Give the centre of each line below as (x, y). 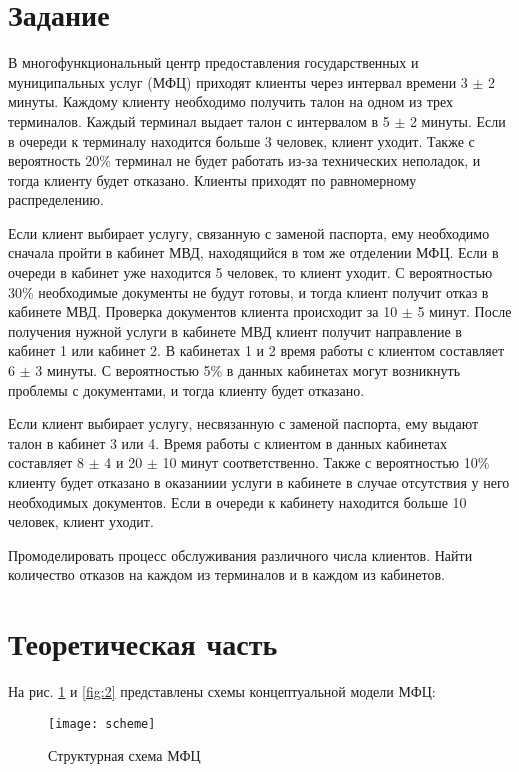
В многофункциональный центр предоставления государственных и (213, 62)
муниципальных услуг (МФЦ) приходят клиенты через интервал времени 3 (238, 81)
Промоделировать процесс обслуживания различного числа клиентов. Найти (240, 554)
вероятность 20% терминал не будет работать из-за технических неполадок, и (244, 160)
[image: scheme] (102, 723)
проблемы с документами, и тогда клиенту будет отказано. (186, 389)
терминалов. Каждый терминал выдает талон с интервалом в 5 (199, 120)
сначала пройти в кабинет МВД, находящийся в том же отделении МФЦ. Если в (253, 252)
